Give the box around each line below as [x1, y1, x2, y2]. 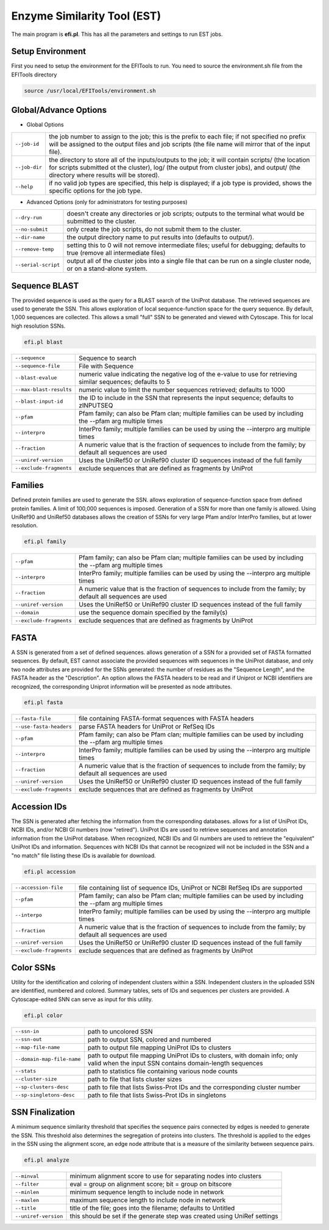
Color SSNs [11, 962, 56, 973]
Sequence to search [78, 354, 136, 362]
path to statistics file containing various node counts [87, 1066, 238, 1075]
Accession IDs [11, 801, 67, 811]
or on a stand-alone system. [66, 264, 147, 273]
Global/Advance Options [11, 105, 107, 115]
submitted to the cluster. [66, 217, 136, 226]
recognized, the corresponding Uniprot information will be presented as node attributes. [11, 683, 233, 690]
